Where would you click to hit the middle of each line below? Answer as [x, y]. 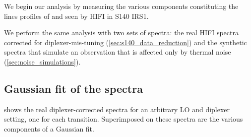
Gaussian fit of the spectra [73, 88]
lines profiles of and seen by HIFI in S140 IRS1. [76, 16]
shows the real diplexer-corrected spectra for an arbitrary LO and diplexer [117, 109]
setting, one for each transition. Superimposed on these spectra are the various [124, 119]
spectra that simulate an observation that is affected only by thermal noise [118, 52]
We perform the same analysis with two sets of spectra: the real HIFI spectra [121, 33]
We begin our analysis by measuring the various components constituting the [121, 6]
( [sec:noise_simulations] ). [42, 61]
